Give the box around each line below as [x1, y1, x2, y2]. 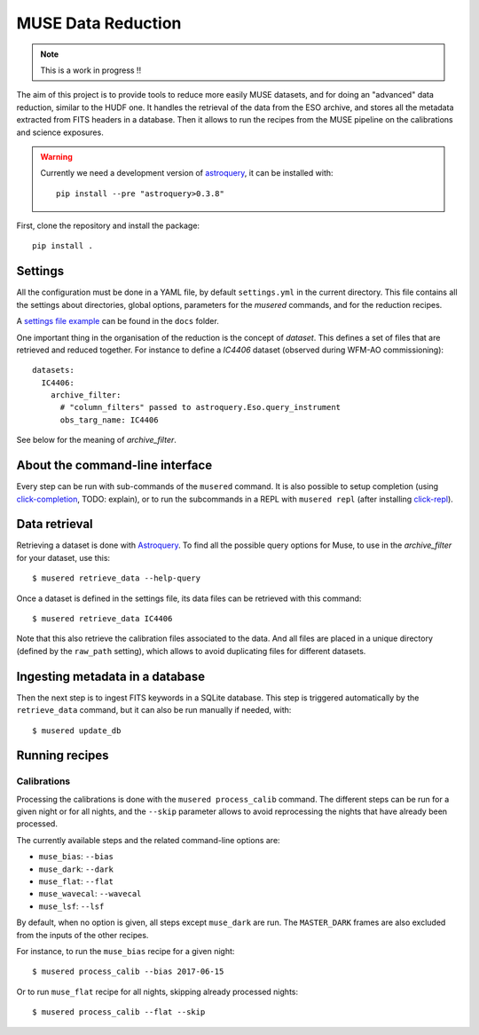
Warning [40, 151, 73, 162]
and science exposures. [16, 127, 104, 138]
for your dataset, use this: [16, 552, 111, 563]
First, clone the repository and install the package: [16, 220, 200, 231]
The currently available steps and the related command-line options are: [16, 834, 280, 845]
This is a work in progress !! [40, 65, 142, 75]
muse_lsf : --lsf [38, 901, 105, 912]
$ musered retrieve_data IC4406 [32, 613, 173, 624]
